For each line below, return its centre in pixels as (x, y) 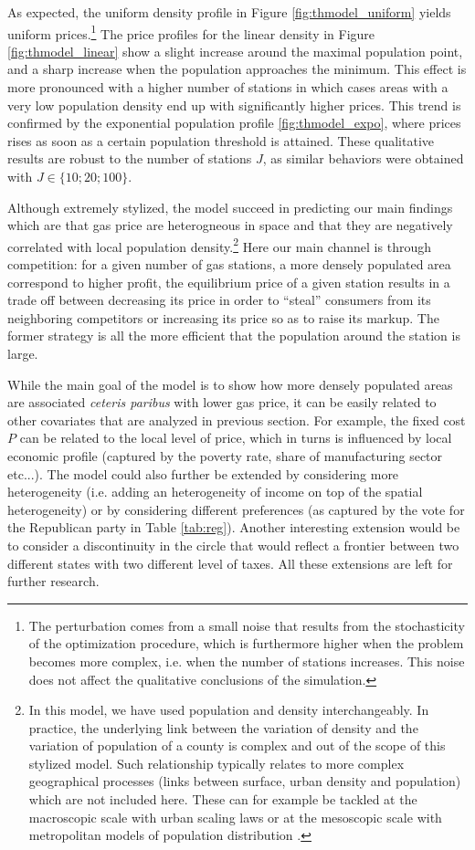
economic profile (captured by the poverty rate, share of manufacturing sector (225, 455)
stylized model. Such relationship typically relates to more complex (216, 763)
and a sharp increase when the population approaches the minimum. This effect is (237, 69)
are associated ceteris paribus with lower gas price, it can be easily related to (222, 402)
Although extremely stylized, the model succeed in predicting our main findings (230, 207)
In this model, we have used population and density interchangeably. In (229, 710)
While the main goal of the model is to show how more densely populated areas (230, 384)
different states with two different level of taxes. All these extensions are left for (230, 563)
